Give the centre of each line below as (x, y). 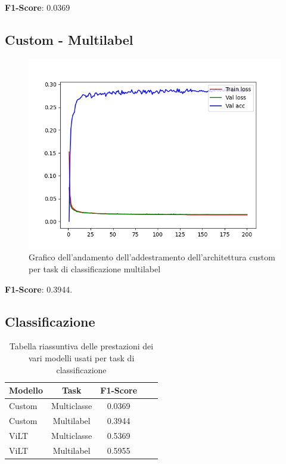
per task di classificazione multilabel (95, 268)
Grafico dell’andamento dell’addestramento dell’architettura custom (152, 257)
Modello (26, 390)
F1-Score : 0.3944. (39, 289)
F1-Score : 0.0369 (38, 7)
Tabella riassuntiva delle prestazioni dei (81, 346)
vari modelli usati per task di (81, 357)
